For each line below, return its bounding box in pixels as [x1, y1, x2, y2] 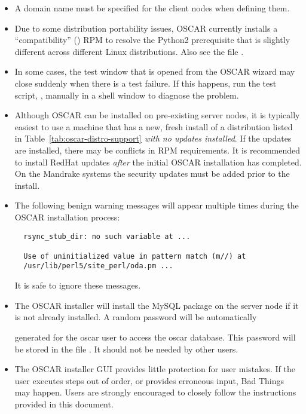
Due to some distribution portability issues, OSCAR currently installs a [14, 22, 278, 34]
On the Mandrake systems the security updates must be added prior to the [14, 167, 290, 180]
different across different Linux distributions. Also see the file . [14, 45, 244, 57]
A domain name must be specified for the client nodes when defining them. [14, 2, 290, 14]
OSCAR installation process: [14, 210, 120, 223]
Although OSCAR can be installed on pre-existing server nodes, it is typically [14, 109, 300, 121]
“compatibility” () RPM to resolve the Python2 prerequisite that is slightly [14, 33, 290, 46]
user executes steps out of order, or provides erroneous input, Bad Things [14, 374, 284, 387]
